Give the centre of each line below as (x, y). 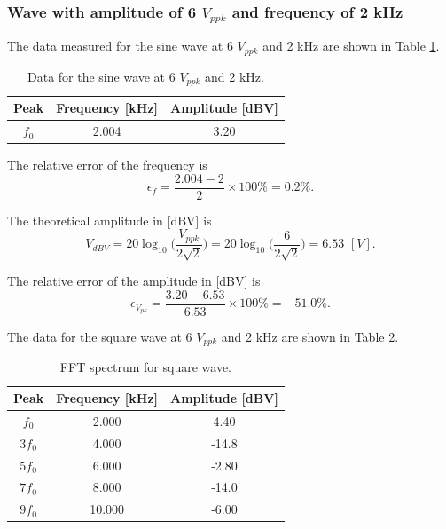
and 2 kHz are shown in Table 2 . (310, 336)
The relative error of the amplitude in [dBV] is (134, 281)
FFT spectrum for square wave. (146, 367)
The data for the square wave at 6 (100, 336)
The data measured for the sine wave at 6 (120, 46)
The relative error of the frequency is (107, 165)
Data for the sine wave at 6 (102, 76)
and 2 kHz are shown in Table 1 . (351, 46)
